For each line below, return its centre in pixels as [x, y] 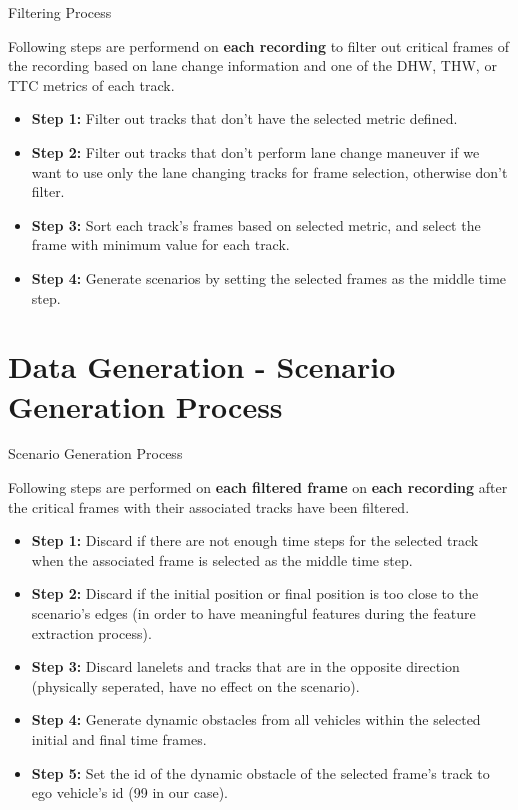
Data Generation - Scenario [202, 366]
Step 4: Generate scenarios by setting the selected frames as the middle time [269, 277]
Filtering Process [60, 12]
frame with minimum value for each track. [160, 244]
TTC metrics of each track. [91, 84]
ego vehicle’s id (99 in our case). [129, 792]
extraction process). [91, 632]
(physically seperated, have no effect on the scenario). [195, 685]
